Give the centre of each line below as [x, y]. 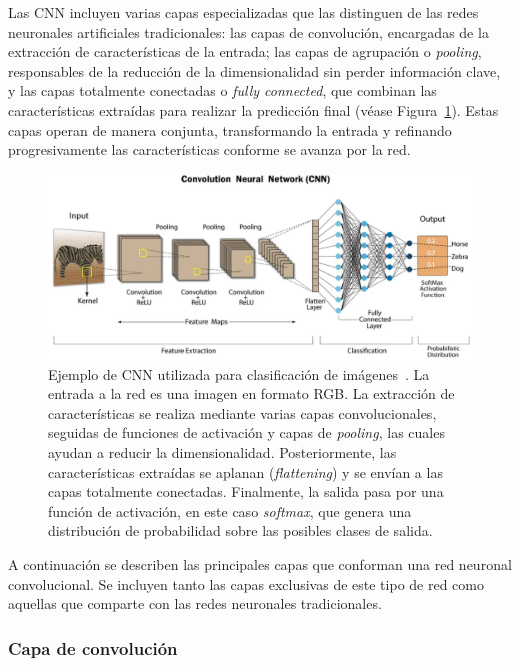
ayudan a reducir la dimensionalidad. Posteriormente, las [222, 452]
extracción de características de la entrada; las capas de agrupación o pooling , [245, 51]
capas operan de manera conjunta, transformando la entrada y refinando [230, 129]
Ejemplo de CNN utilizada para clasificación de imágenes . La [239, 373]
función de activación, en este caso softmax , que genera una [230, 510]
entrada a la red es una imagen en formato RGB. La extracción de [251, 393]
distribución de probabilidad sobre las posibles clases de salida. [240, 530]
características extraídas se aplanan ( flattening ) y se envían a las [245, 471]
